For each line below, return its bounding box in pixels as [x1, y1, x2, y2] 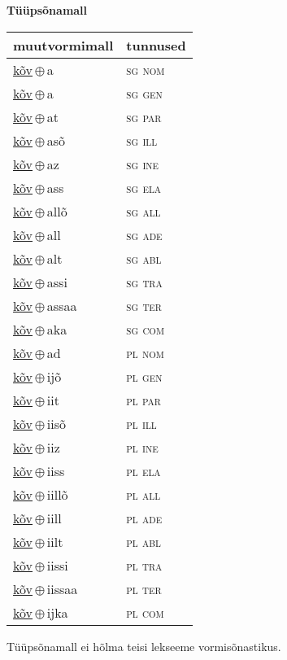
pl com [126, 602, 164, 622]
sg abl [126, 248, 162, 268]
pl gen [126, 366, 163, 386]
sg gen [126, 83, 163, 103]
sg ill [126, 130, 158, 150]
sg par [126, 107, 162, 126]
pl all [126, 484, 161, 504]
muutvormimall [13, 35, 114, 55]
